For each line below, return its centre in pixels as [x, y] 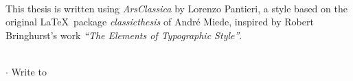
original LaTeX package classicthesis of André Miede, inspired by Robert [160, 22]
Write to [29, 71]
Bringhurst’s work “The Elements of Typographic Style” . [124, 35]
